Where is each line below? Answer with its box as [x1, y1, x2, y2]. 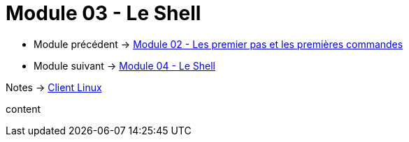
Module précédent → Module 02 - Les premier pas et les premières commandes [34, 38, 403, 50]
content [6, 102, 41, 115]
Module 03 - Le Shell [6, 1, 201, 25]
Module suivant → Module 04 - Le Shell [34, 59, 215, 72]
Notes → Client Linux [6, 81, 102, 93]
